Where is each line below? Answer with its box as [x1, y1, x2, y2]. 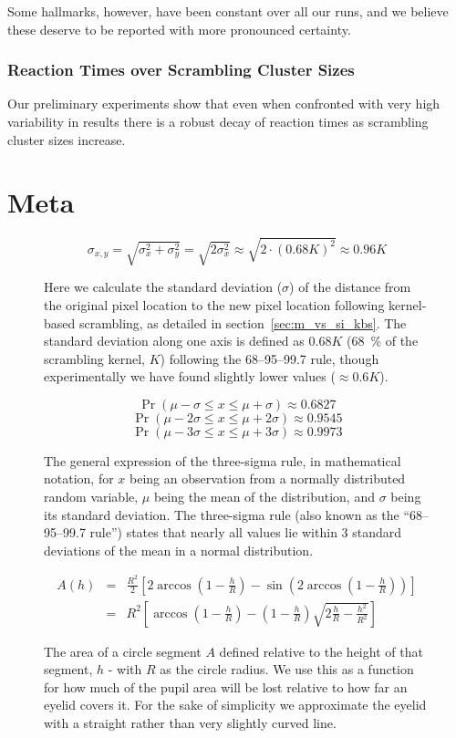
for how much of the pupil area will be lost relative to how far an [44, 677, 408, 696]
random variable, [44, 487, 139, 506]
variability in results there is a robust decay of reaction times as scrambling [7, 112, 429, 130]
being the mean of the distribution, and [153, 487, 375, 506]
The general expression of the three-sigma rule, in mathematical [44, 451, 401, 470]
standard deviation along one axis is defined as [44, 331, 305, 350]
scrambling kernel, [44, 348, 145, 368]
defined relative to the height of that [219, 641, 423, 660]
